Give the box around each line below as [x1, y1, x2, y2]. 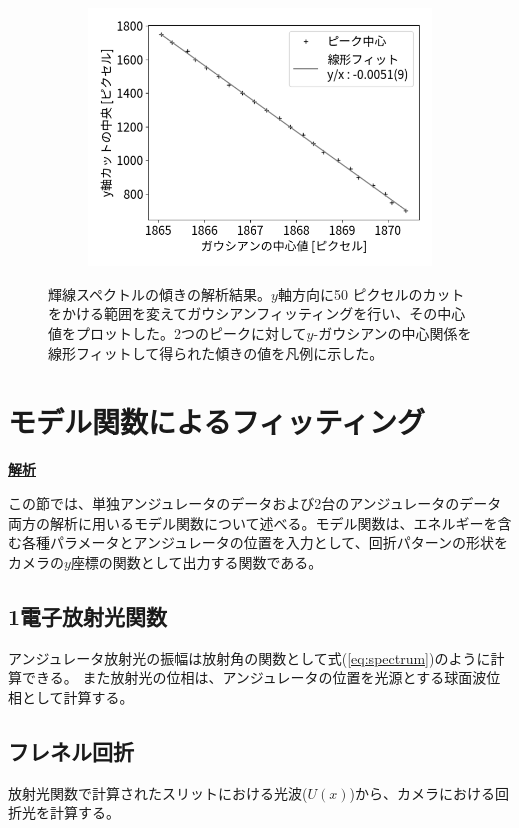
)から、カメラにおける [349, 782, 495, 803]
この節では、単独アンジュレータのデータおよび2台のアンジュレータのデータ [8, 492, 502, 513]
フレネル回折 [8, 735, 134, 766]
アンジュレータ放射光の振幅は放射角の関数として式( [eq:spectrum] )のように [8, 647, 491, 668]
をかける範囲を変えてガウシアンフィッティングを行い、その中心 [48, 303, 466, 324]
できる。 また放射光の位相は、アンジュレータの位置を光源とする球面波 [21, 667, 487, 688]
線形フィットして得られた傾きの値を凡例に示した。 [48, 342, 384, 363]
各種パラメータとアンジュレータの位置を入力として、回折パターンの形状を [21, 532, 508, 553]
